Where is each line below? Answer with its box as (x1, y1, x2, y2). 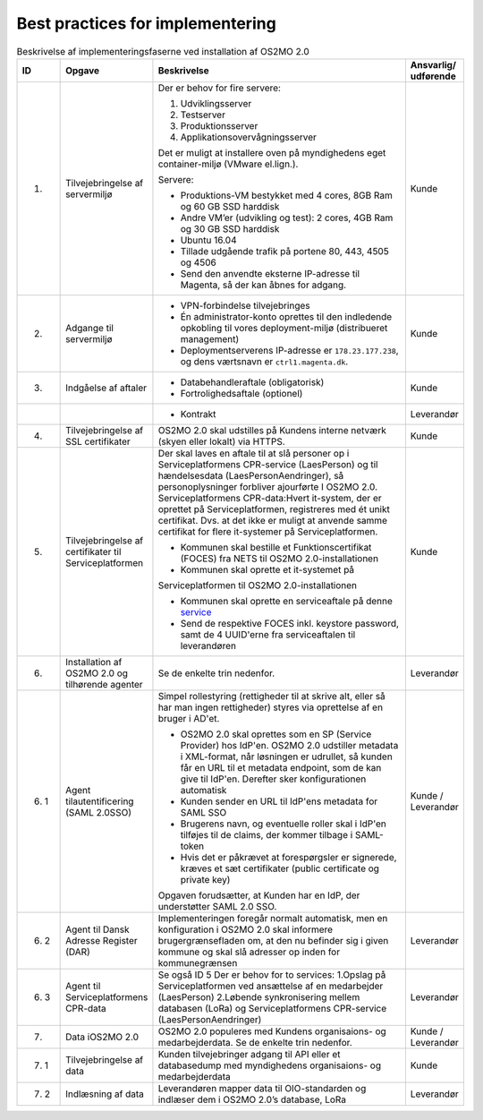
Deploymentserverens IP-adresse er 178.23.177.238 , (180, 344, 399, 356)
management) (180, 332, 240, 345)
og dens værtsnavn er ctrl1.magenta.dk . (180, 355, 349, 367)
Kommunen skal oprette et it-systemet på (180, 563, 355, 576)
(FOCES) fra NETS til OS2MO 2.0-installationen (180, 551, 379, 564)
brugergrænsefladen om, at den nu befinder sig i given (157, 934, 389, 946)
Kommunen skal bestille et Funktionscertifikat (180, 541, 372, 553)
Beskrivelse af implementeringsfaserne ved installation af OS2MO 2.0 (16, 45, 310, 57)
